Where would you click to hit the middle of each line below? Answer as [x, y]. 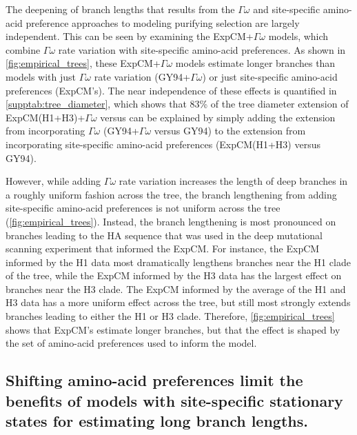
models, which [298, 36]
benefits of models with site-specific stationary [174, 400]
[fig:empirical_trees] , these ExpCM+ [83, 63]
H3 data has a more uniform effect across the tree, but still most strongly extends [178, 302]
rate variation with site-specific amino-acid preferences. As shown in [202, 49]
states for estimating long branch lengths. [157, 421]
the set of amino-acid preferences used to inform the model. [131, 343]
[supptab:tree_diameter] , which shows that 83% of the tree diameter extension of [177, 104]
